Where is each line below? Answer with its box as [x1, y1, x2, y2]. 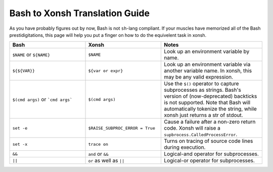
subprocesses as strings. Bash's [164, 86, 241, 93]
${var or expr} [88, 68, 123, 73]
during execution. [164, 144, 206, 151]
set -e [12, 125, 28, 131]
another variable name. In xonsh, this [164, 67, 252, 74]
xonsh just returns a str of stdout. [164, 111, 243, 119]
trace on [88, 141, 109, 147]
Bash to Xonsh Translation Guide [9, 8, 150, 19]
